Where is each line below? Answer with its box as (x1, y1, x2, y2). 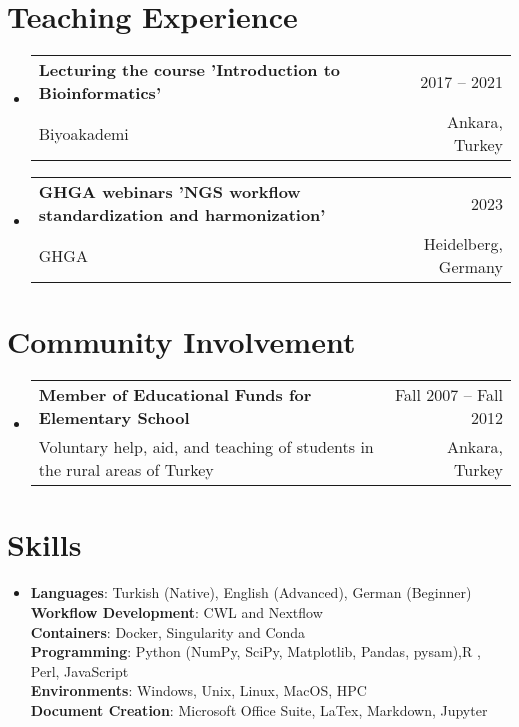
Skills (7, 524, 82, 565)
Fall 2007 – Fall (394, 383, 503, 407)
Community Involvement (7, 321, 356, 362)
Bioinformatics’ (38, 81, 161, 105)
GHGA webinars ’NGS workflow (38, 180, 301, 204)
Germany (438, 255, 503, 279)
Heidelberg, (423, 232, 503, 256)
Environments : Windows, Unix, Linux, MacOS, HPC (30, 680, 367, 701)
